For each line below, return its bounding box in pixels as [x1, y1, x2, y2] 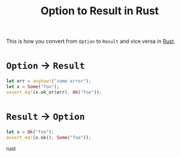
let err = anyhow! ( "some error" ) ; [6, 78, 92, 84]
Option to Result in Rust [40, 4, 159, 18]
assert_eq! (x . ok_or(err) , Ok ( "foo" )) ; [6, 89, 102, 95]
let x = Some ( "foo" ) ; [6, 84, 60, 90]
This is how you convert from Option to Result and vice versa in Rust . [6, 37, 176, 45]
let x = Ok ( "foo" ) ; [6, 129, 55, 135]
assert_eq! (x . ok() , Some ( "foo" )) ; [6, 134, 92, 140]
